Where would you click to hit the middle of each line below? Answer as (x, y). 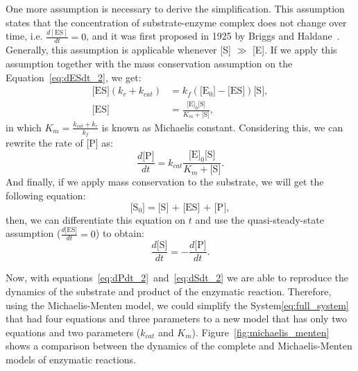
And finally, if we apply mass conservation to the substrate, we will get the (165, 182)
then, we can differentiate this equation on (96, 219)
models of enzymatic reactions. (71, 359)
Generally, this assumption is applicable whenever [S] (118, 50)
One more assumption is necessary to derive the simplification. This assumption (175, 8)
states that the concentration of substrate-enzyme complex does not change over (176, 22)
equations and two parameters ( (73, 332)
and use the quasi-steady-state (259, 219)
